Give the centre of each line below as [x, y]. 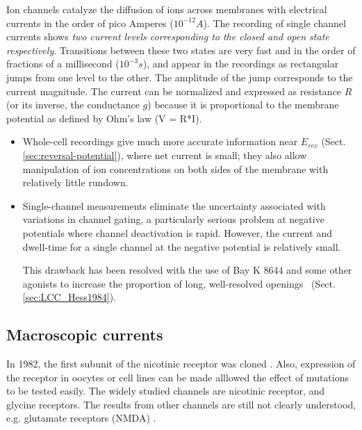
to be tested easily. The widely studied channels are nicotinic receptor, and [166, 391]
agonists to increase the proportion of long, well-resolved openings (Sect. [179, 283]
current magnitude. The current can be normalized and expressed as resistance [174, 91]
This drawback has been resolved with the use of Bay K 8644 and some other [187, 270]
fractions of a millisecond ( [63, 64]
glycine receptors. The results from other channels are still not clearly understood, [181, 404]
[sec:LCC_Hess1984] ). [69, 297]
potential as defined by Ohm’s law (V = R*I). [104, 118]
